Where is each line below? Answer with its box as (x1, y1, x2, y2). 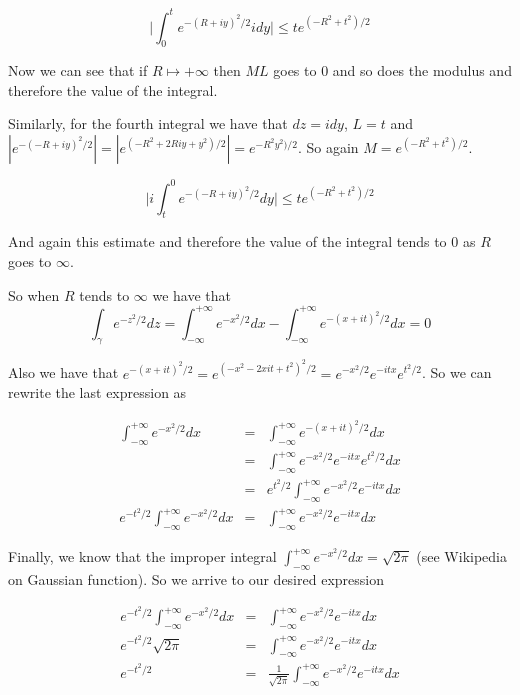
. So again (297, 137, 359, 158)
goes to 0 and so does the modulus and (273, 60, 512, 81)
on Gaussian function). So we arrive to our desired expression (8, 568, 384, 589)
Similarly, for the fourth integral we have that (8, 113, 288, 134)
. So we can (421, 362, 492, 383)
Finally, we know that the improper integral (8, 546, 277, 566)
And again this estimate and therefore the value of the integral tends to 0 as (8, 231, 476, 252)
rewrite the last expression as (8, 382, 187, 403)
